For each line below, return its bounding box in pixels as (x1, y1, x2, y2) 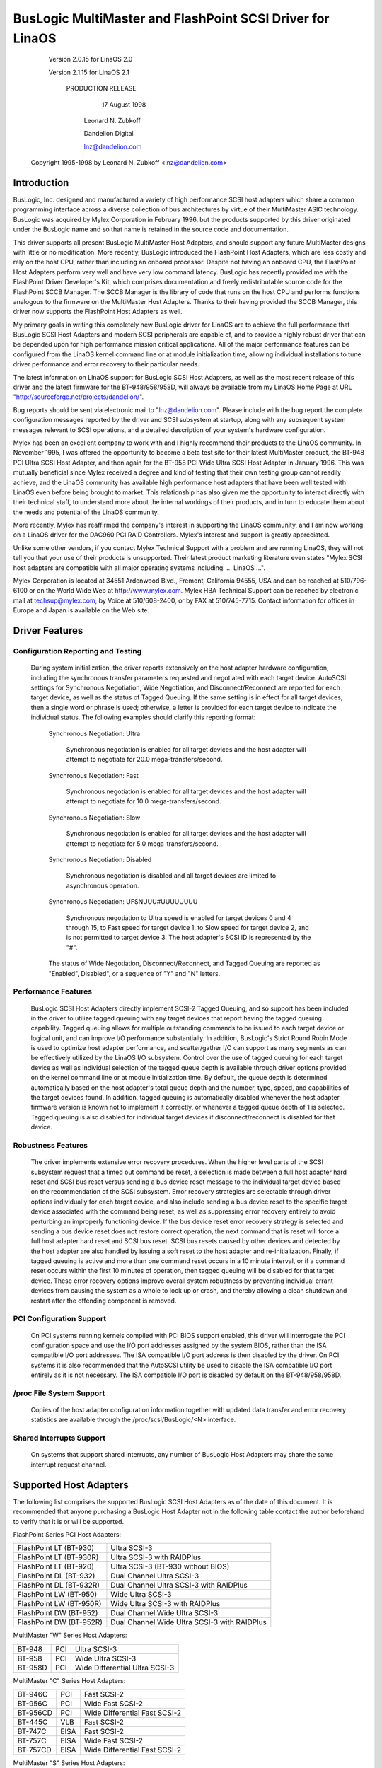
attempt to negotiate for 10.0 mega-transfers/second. (66, 797, 222, 806)
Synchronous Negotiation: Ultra (48, 729, 141, 738)
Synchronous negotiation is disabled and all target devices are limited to (66, 871, 277, 880)
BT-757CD (17, 1745, 52, 1755)
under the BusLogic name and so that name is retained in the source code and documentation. (13, 225, 289, 233)
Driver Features (13, 624, 83, 636)
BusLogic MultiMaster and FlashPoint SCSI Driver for (13, 11, 330, 26)
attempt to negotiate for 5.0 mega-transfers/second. (66, 839, 219, 848)
